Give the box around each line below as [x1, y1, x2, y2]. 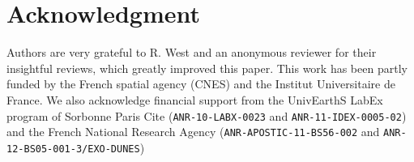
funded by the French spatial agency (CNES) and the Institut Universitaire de [6, 75, 395, 92]
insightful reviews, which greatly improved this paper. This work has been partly [6, 59, 408, 76]
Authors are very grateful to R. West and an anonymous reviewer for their [6, 44, 377, 61]
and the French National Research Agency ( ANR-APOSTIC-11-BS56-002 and [6, 123, 380, 140]
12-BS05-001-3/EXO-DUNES [6, 143, 140, 155]
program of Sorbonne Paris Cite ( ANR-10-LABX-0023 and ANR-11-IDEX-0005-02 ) [6, 107, 407, 124]
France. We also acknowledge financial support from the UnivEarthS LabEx [6, 91, 383, 108]
